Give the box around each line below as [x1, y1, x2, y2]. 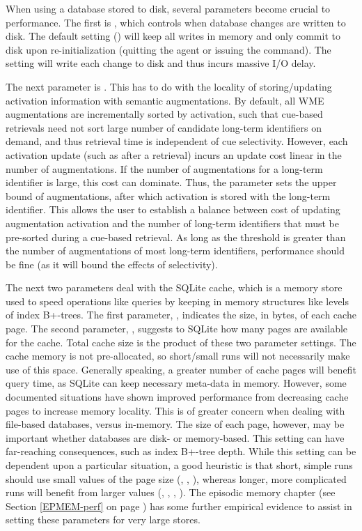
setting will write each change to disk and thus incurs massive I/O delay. [6, 56, 316, 70]
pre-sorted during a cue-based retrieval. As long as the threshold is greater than [6, 229, 346, 244]
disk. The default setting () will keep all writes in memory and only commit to [6, 29, 340, 43]
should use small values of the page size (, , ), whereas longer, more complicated [6, 471, 347, 486]
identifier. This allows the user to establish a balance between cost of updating [6, 202, 340, 217]
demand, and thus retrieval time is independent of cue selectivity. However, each [6, 134, 348, 148]
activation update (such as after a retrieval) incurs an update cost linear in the [6, 147, 342, 162]
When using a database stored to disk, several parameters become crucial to [6, 1, 331, 15]
